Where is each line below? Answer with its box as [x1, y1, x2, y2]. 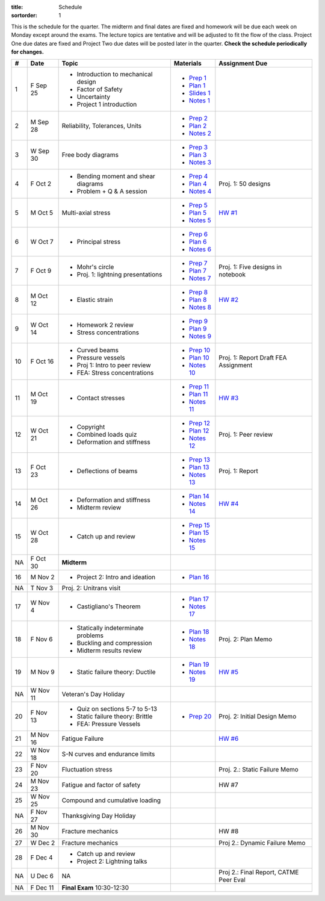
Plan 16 [188, 573, 209, 581]
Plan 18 [188, 628, 209, 636]
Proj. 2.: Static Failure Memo [218, 765, 299, 774]
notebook [218, 270, 246, 279]
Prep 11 [188, 382, 209, 391]
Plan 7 [188, 267, 207, 275]
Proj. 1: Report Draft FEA [218, 354, 287, 362]
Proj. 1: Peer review [218, 431, 273, 439]
